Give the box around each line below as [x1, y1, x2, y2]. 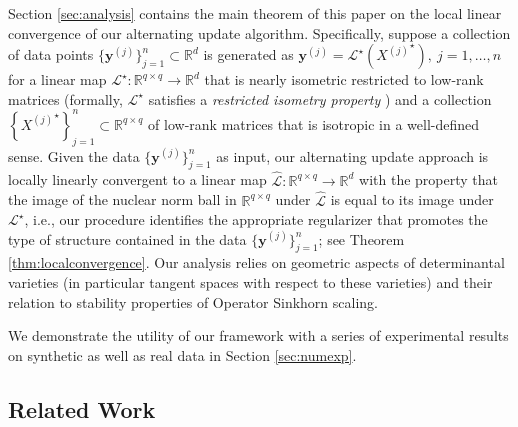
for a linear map [8, 69, 107, 90]
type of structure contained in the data [8, 228, 247, 249]
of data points [8, 44, 94, 65]
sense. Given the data [8, 145, 140, 166]
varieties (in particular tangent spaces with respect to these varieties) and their [8, 272, 493, 293]
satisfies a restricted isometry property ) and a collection [148, 88, 492, 109]
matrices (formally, [8, 88, 123, 109]
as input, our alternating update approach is [216, 145, 489, 166]
